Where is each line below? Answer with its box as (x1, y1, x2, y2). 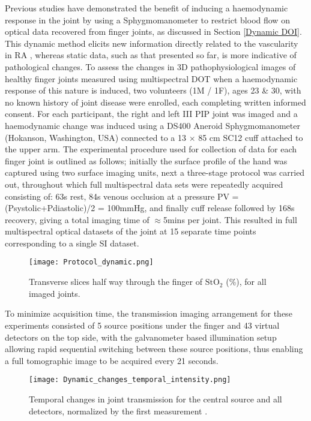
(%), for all (226, 275, 267, 288)
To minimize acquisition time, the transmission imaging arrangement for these (5, 307, 292, 320)
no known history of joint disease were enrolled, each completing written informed (5, 95, 306, 108)
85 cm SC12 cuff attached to (198, 131, 303, 143)
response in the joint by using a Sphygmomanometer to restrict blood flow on (5, 13, 290, 26)
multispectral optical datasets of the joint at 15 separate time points (5, 225, 256, 237)
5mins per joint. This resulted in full (163, 213, 297, 225)
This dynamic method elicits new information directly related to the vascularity (5, 37, 298, 49)
